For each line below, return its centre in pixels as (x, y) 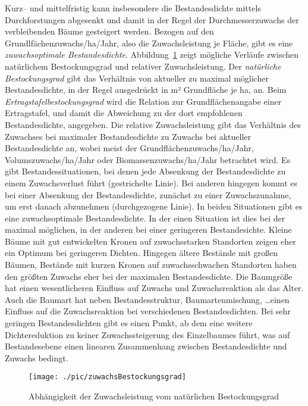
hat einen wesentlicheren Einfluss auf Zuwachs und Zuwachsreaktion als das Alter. (154, 288)
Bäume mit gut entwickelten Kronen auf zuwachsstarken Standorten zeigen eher (150, 241)
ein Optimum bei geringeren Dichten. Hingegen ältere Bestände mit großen (142, 253)
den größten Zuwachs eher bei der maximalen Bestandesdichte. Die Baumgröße (149, 276)
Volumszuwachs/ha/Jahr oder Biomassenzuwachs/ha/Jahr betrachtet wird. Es (148, 159)
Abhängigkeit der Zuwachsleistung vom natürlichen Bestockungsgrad (154, 396)
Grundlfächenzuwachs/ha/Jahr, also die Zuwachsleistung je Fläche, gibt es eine (149, 43)
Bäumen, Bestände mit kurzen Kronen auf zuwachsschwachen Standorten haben (151, 265)
